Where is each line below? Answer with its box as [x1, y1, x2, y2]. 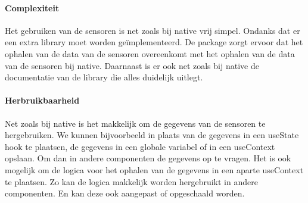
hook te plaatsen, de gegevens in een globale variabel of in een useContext [5, 140, 275, 152]
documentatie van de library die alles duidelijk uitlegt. [5, 71, 203, 83]
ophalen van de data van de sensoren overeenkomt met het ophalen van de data [5, 47, 295, 60]
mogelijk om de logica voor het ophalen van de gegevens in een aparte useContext [5, 163, 304, 176]
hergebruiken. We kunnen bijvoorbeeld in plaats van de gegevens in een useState [5, 129, 299, 141]
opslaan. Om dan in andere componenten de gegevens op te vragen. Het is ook [5, 152, 291, 164]
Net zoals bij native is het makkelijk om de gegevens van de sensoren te [5, 117, 266, 129]
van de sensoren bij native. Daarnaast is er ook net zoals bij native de [5, 59, 259, 71]
